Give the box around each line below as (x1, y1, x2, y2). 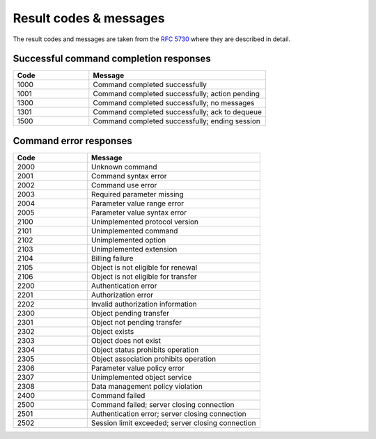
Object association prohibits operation (91, 354, 217, 364)
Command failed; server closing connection (91, 399, 235, 409)
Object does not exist (91, 335, 162, 345)
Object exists (91, 326, 134, 336)
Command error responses (13, 134, 132, 146)
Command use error (91, 180, 157, 190)
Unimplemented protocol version (91, 217, 198, 226)
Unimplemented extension (91, 244, 178, 254)
